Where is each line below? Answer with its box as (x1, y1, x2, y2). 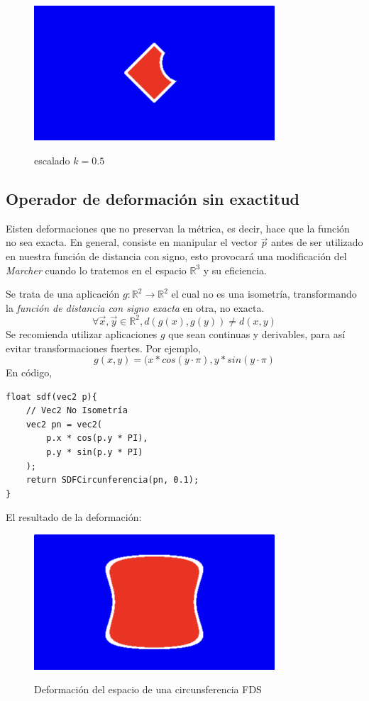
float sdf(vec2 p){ (6, 391, 97, 402)
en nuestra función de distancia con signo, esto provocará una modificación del (6, 249, 347, 264)
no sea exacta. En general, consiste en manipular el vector (6, 235, 258, 249)
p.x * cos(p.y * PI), (46, 433, 148, 444)
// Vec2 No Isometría (26, 405, 128, 416)
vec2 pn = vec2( (26, 419, 103, 430)
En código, (6, 365, 53, 380)
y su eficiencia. (203, 262, 267, 277)
